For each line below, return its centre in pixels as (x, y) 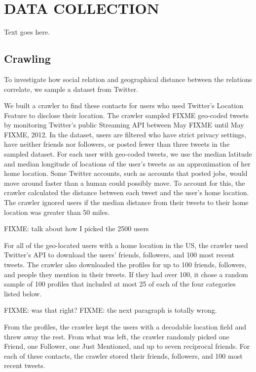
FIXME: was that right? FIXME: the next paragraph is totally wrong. (110, 310)
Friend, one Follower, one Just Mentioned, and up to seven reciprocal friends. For (127, 346)
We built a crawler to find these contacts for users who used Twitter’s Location (124, 105)
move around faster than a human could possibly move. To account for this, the (125, 183)
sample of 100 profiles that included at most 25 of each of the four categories (120, 284)
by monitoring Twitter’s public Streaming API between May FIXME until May (124, 125)
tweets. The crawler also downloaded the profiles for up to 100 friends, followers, (125, 265)
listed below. (23, 293)
